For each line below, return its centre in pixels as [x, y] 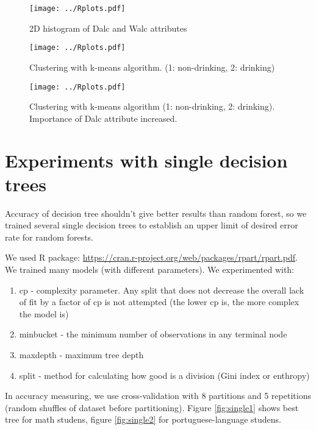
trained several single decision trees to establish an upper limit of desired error [152, 225]
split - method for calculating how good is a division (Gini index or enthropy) [164, 375]
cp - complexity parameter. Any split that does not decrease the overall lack [162, 290]
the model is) [44, 313]
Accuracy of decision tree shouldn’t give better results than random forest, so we [156, 213]
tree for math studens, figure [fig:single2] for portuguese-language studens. [143, 419]
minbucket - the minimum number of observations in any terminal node [153, 334]
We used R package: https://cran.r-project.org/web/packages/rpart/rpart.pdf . [151, 257]
